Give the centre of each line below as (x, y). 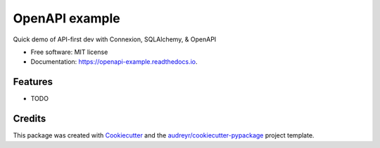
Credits (30, 119)
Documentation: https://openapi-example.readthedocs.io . (114, 62)
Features (33, 82)
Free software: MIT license (69, 52)
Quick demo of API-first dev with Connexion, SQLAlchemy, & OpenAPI (115, 39)
